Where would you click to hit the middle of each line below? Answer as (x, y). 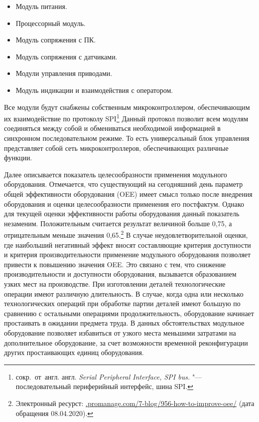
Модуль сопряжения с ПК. (56, 40)
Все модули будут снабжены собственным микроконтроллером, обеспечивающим (127, 107)
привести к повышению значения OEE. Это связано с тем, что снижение (115, 264)
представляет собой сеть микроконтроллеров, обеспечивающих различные (116, 148)
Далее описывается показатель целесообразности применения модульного (116, 174)
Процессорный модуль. (51, 23)
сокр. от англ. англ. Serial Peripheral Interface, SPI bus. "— (109, 376)
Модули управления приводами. (64, 73)
